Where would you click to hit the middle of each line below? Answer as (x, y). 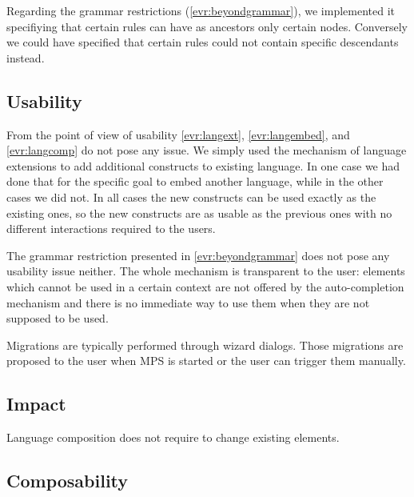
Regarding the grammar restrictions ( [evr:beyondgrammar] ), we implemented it (201, 10)
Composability (68, 481)
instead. (26, 57)
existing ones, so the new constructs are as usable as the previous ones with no (199, 212)
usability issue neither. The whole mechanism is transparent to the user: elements (206, 271)
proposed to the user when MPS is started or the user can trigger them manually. (206, 361)
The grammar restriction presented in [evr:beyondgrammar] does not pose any (198, 255)
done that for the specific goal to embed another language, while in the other (195, 181)
